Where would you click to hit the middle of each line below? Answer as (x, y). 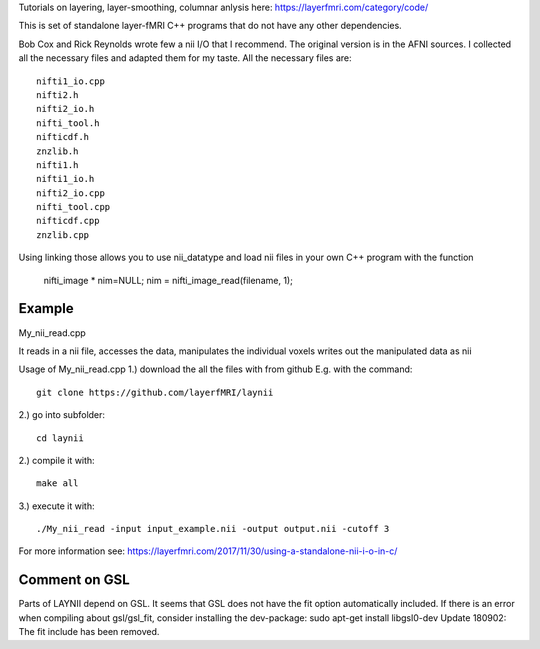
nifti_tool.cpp (73, 207)
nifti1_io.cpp (70, 81)
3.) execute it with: (56, 506)
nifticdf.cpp (68, 221)
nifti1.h (57, 164)
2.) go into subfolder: (61, 415)
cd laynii (60, 438)
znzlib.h (57, 151)
